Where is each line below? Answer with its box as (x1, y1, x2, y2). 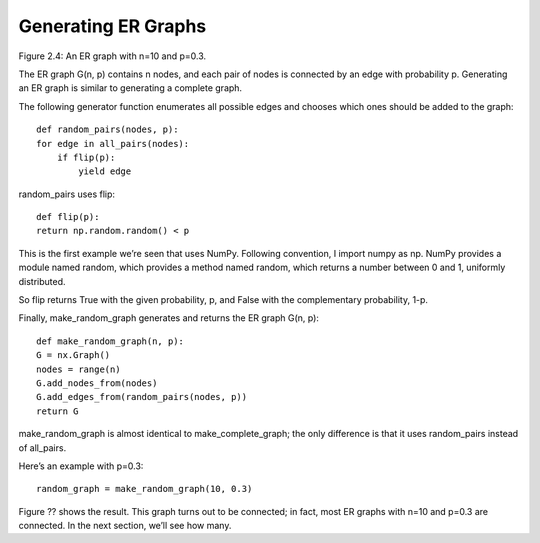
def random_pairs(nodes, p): (36, 124, 179, 135)
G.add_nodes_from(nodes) (36, 377, 158, 389)
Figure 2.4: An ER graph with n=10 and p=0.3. (18, 50, 207, 62)
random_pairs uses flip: (18, 188, 115, 200)
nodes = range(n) (36, 363, 121, 375)
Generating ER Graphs (18, 15, 207, 37)
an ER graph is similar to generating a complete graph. (18, 82, 243, 94)
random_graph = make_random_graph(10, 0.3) (36, 483, 253, 495)
